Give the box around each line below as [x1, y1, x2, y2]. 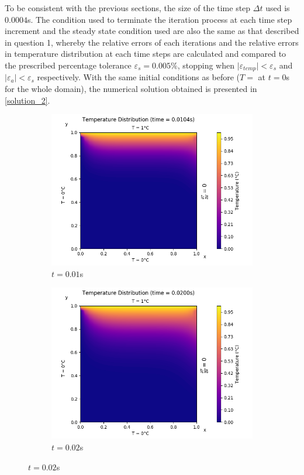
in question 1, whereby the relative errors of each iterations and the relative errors [5, 36, 299, 48]
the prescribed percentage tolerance [5, 59, 132, 71]
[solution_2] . [5, 94, 50, 106]
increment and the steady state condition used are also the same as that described [5, 25, 299, 37]
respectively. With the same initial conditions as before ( [37, 71, 240, 83]
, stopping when [177, 59, 234, 71]
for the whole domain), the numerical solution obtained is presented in [5, 83, 257, 95]
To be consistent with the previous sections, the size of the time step [5, 2, 251, 13]
